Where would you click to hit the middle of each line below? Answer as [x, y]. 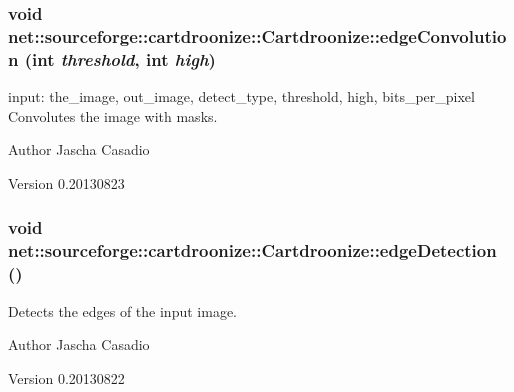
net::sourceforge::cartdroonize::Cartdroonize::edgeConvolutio [257, 35]
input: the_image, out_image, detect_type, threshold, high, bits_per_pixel [241, 96]
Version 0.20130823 [66, 182]
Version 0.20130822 [66, 377]
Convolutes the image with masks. [113, 115]
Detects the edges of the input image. [122, 310]
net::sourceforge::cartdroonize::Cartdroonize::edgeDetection [252, 250]
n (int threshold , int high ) [112, 58]
